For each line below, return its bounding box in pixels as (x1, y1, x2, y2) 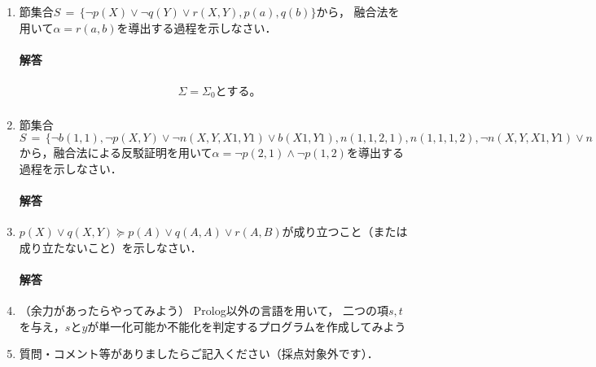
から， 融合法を (316, 3, 400, 20)
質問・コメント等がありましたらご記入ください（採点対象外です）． (19, 345, 379, 362)
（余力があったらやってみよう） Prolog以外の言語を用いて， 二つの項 (19, 302, 388, 319)
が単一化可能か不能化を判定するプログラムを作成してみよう (87, 317, 406, 334)
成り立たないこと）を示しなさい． (19, 238, 202, 256)
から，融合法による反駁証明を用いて (19, 144, 213, 161)
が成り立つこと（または (282, 223, 408, 240)
